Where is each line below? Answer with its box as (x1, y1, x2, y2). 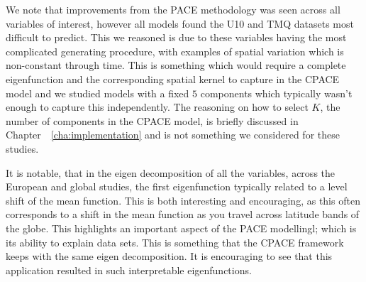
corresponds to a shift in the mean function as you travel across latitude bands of (6, 207, 360, 222)
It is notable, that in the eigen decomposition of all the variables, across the (6, 165, 335, 180)
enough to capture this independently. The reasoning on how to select (6, 99, 309, 114)
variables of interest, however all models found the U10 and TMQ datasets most (6, 16, 354, 31)
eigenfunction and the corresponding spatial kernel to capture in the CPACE (6, 71, 340, 86)
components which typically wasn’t (200, 85, 353, 100)
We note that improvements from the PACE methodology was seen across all (6, 2, 340, 16)
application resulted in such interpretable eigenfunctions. (6, 262, 252, 277)
